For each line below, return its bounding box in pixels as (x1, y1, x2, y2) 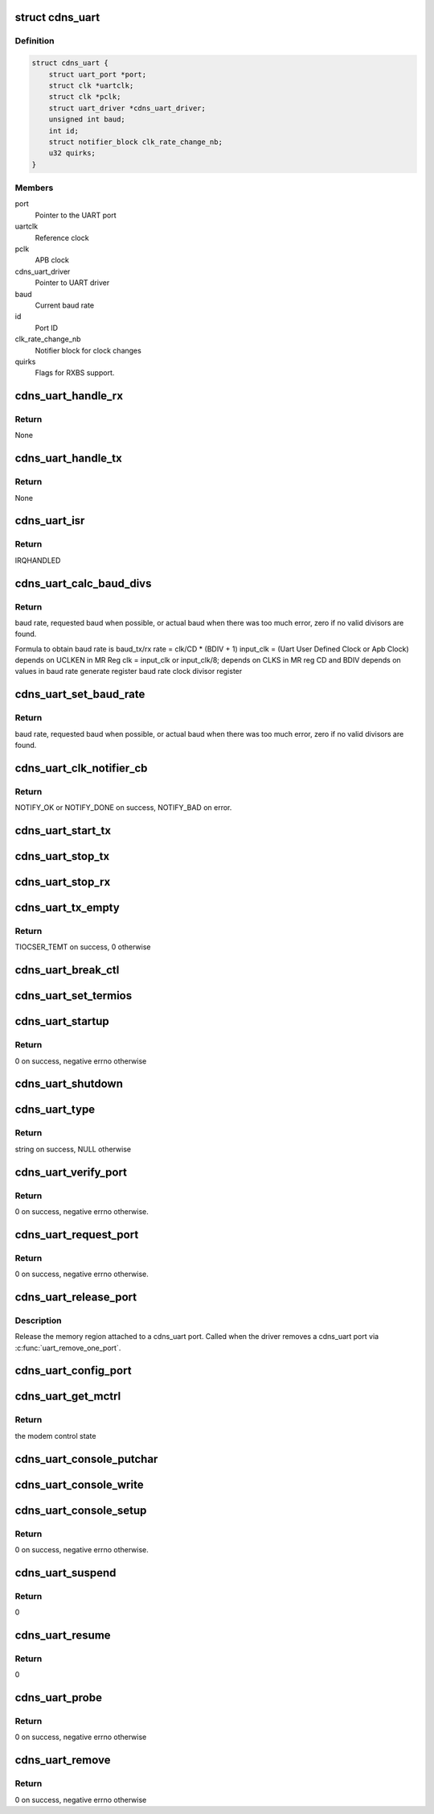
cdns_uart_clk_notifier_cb (14, 761, 148, 775)
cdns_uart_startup (14, 1014, 110, 1028)
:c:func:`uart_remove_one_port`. (14, 1343, 121, 1353)
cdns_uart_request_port (14, 1228, 139, 1242)
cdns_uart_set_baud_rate (14, 688, 145, 701)
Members (14, 182, 54, 193)
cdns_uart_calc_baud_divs (14, 576, 152, 590)
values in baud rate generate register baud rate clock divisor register (14, 667, 243, 676)
